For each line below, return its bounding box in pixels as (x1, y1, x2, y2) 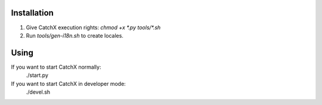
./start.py (26, 72, 49, 79)
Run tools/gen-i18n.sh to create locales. (26, 32, 123, 39)
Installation (11, 8, 54, 18)
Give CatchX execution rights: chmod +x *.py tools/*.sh (26, 24, 161, 31)
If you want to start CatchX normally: (11, 63, 101, 70)
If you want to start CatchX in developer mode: (11, 80, 126, 87)
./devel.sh (26, 88, 51, 95)
